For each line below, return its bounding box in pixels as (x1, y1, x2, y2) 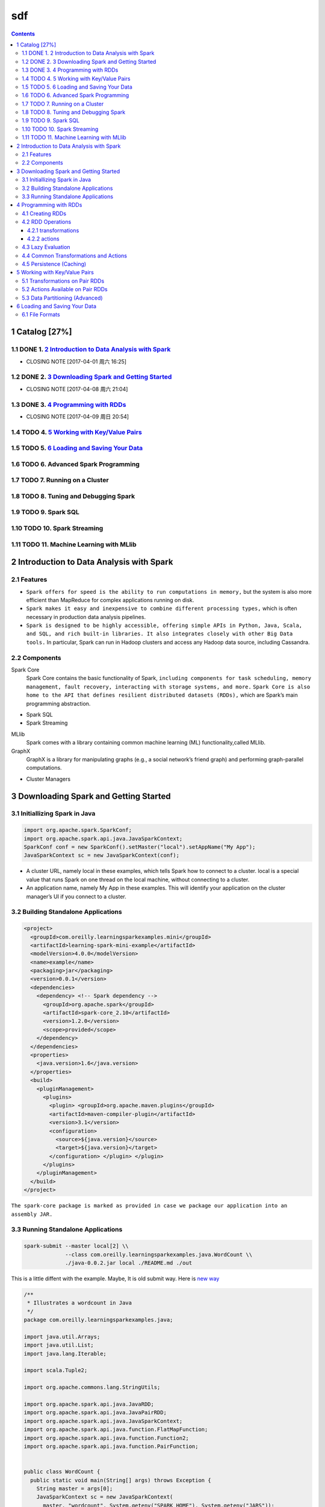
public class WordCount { (23, 1468, 101, 1475)
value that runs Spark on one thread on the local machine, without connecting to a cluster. (26, 876, 250, 883)
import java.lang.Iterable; (23, 1350, 107, 1357)
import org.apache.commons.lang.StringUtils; (23, 1384, 161, 1391)
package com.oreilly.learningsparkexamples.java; (23, 1317, 173, 1323)
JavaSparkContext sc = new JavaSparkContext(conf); (23, 852, 180, 859)
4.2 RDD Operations (22, 218, 72, 225)
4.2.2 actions (27, 235, 60, 242)
